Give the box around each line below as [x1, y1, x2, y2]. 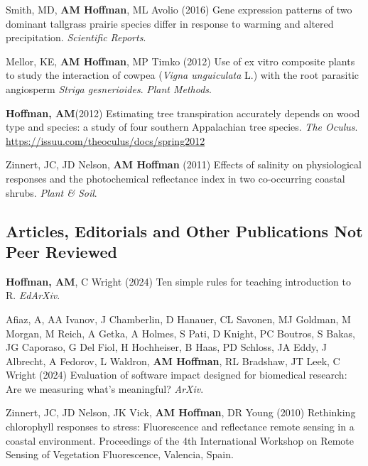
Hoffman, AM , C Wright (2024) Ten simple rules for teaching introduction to [6, 273, 351, 288]
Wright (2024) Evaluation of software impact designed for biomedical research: [6, 367, 347, 382]
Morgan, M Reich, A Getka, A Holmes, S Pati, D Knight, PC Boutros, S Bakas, [6, 325, 355, 340]
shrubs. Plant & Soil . [6, 185, 97, 200]
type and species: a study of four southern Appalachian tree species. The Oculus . [6, 119, 358, 134]
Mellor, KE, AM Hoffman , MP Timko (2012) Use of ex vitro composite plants [6, 53, 355, 68]
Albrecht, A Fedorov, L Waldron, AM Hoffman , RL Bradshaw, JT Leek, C [6, 353, 340, 368]
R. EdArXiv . [6, 288, 60, 303]
